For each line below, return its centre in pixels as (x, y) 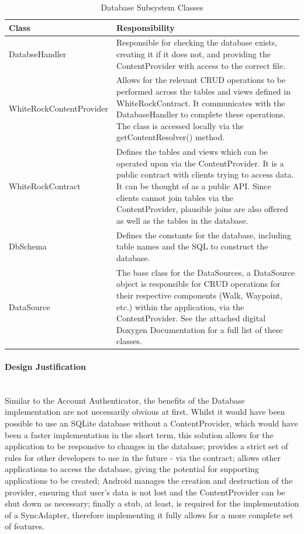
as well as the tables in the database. (182, 220)
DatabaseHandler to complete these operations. (201, 114)
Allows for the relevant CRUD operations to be (201, 80)
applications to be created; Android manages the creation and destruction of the (149, 480)
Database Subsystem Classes (152, 7)
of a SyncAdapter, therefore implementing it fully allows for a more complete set (149, 514)
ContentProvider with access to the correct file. (201, 65)
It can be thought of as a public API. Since (194, 186)
